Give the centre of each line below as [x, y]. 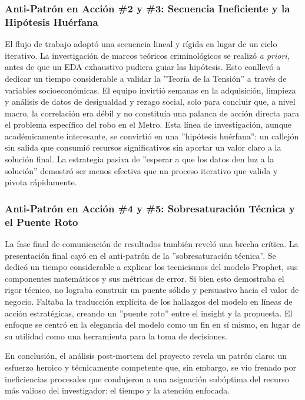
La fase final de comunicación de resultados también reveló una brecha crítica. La [152, 244]
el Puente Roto [42, 221]
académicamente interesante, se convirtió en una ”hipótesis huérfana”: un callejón [152, 136]
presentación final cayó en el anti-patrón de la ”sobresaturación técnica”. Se [140, 255]
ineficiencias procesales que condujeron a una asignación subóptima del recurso [147, 379]
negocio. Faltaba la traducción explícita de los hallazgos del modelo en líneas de [149, 301]
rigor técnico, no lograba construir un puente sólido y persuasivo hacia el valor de [152, 290]
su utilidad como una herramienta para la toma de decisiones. [116, 336]
